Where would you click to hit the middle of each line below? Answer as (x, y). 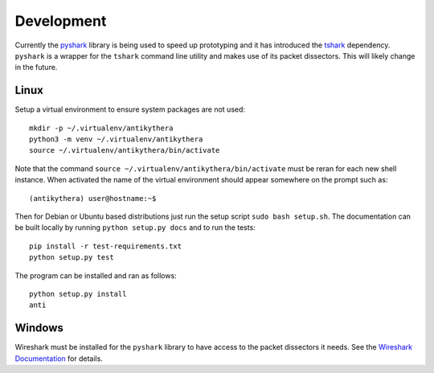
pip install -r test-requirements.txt (106, 246)
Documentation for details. (59, 359)
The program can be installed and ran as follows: (96, 275)
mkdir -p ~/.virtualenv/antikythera (101, 128)
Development (61, 21)
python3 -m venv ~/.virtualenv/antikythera (116, 139)
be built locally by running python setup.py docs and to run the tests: (135, 227)
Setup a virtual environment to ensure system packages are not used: (130, 109)
